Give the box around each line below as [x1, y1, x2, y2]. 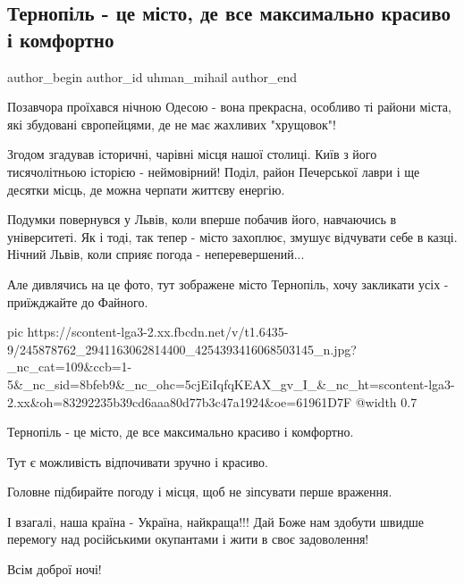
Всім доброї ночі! [7, 560, 102, 579]
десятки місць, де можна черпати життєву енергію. [7, 179, 285, 198]
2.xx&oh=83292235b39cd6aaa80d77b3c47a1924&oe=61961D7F [7, 392, 352, 411]
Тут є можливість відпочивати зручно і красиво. [7, 452, 268, 471]
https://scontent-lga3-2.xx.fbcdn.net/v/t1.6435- [27, 322, 289, 341]
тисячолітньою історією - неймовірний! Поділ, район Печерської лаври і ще [7, 162, 420, 180]
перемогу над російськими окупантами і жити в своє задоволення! [7, 530, 369, 548]
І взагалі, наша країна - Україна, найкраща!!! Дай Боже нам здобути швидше [7, 512, 425, 530]
